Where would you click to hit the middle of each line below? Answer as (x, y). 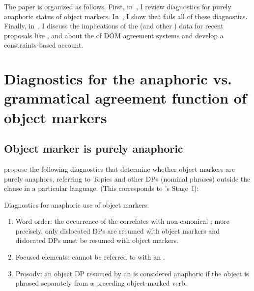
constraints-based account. (44, 45)
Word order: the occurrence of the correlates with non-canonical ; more (122, 221)
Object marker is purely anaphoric (94, 148)
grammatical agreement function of (125, 98)
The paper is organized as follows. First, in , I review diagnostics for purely (118, 6)
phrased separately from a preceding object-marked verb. (101, 283)
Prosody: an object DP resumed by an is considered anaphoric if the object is (132, 273)
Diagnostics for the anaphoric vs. (118, 79)
